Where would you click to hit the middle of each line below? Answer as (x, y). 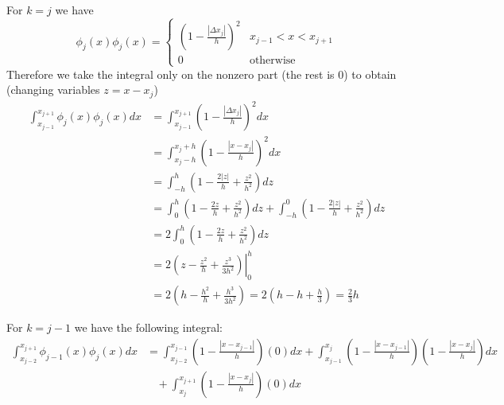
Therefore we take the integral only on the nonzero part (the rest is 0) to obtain (202, 74)
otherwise (272, 61)
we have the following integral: (148, 327)
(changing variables (53, 90)
